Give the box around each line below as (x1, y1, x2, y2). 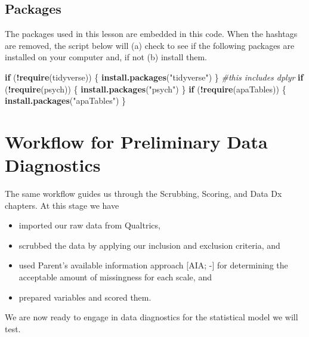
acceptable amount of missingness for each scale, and (18, 271, 212, 283)
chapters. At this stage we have (5, 199, 119, 211)
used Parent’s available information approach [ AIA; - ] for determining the (18, 259, 288, 271)
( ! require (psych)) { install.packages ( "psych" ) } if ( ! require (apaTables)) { (5, 82, 286, 95)
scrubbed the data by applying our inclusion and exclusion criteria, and (18, 239, 280, 251)
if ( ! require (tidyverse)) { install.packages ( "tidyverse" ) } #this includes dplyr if (5, 70, 304, 83)
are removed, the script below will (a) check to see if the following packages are (5, 39, 295, 51)
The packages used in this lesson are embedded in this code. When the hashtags (5, 27, 298, 40)
